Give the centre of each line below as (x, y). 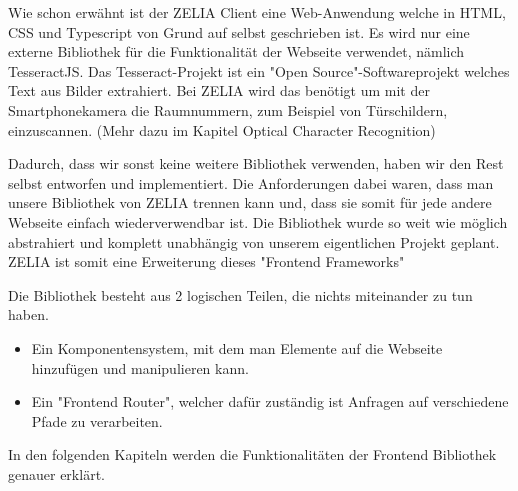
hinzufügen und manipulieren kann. (140, 367)
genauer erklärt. (56, 473)
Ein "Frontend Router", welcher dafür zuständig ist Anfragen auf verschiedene (270, 401)
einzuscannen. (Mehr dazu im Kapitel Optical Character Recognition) (222, 129)
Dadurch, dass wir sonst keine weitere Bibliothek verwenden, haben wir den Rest (256, 163)
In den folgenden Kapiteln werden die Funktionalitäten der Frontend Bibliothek (252, 454)
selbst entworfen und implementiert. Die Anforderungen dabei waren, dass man (251, 182)
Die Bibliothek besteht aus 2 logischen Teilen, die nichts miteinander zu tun (240, 294)
